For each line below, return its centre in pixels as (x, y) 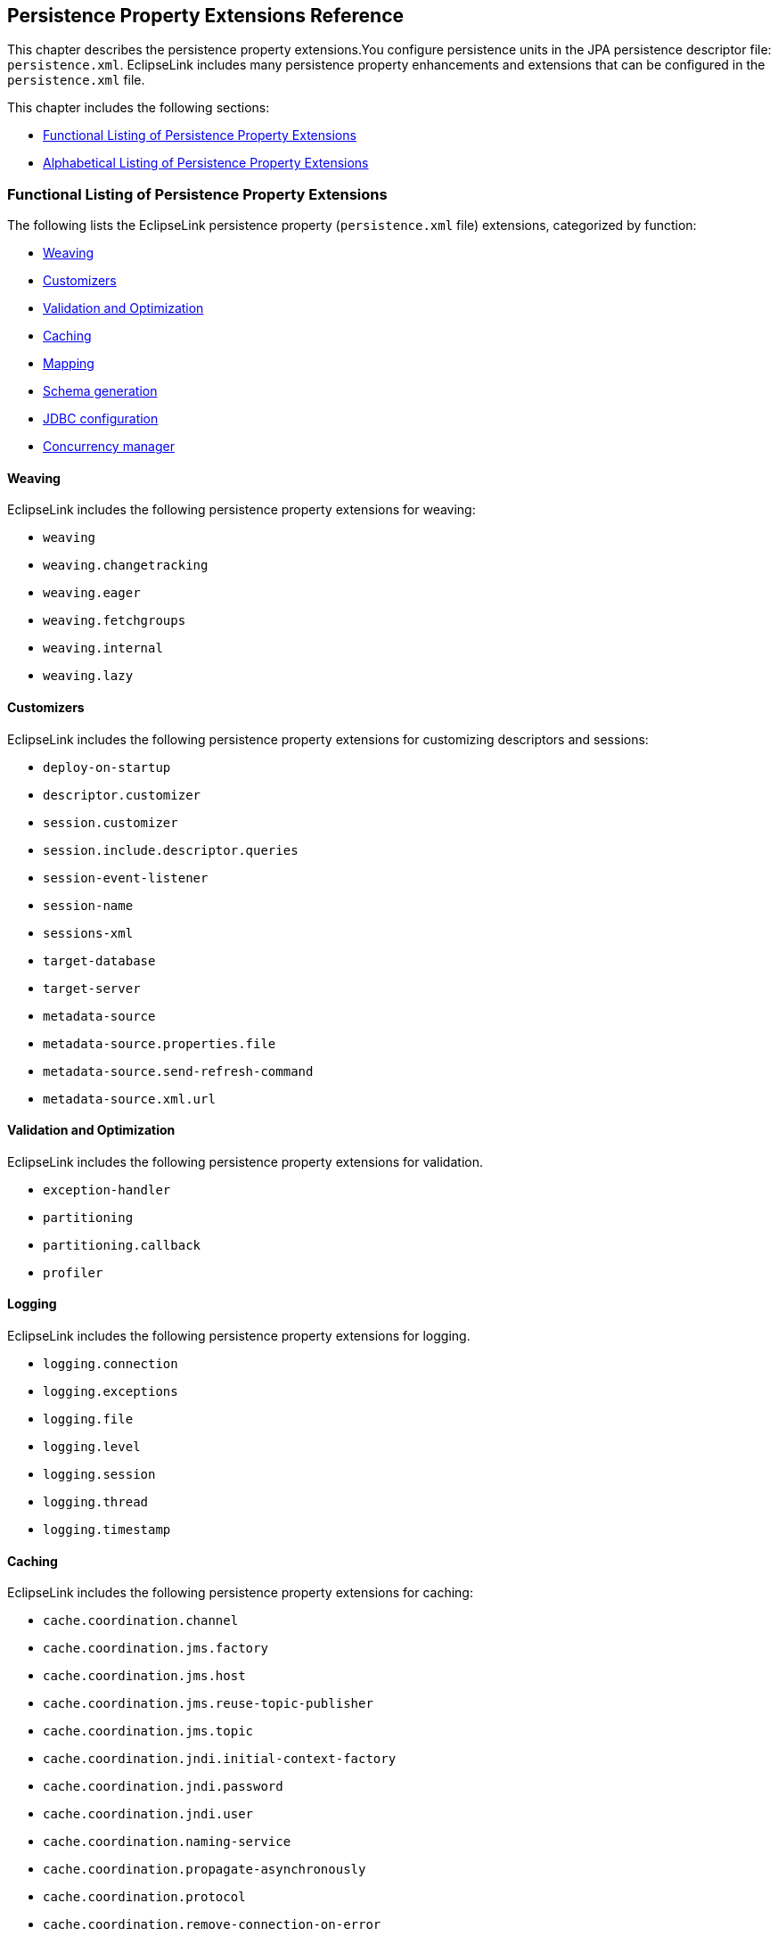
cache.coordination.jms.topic (148, 1731)
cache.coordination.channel (141, 1621)
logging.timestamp (107, 1530)
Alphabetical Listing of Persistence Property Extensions (206, 163)
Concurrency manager (109, 447)
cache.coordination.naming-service (167, 1842)
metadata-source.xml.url (129, 1099)
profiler (73, 1272)
